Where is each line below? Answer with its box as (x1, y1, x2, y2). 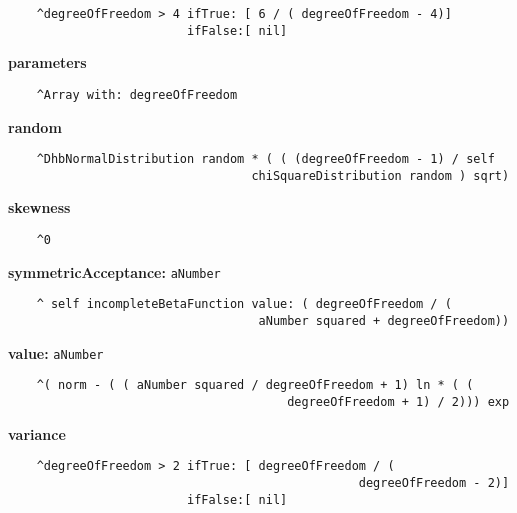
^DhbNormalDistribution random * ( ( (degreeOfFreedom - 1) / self (36, 152, 495, 167)
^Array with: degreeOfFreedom (36, 87, 238, 102)
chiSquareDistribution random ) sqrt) (251, 168, 510, 183)
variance (8, 423, 66, 444)
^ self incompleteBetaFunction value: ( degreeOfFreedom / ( (36, 297, 452, 312)
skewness (8, 197, 71, 218)
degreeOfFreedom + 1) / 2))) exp (287, 395, 510, 409)
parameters (8, 52, 87, 73)
